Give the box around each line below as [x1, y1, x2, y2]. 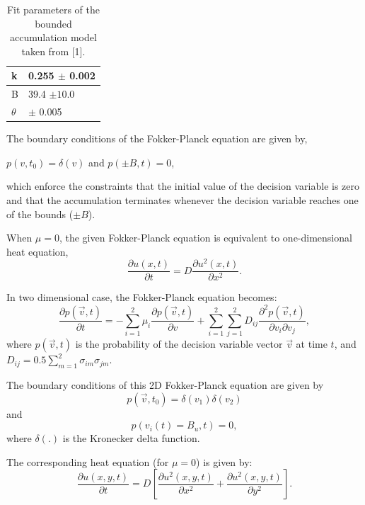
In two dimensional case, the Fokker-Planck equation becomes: [6, 290, 277, 305]
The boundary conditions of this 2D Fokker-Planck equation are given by [6, 378, 324, 392]
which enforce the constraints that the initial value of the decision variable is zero [6, 178, 359, 193]
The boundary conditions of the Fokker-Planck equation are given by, [6, 131, 308, 146]
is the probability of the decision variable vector [75, 336, 283, 351]
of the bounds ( [6, 206, 74, 221]
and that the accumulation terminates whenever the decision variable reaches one [6, 192, 359, 207]
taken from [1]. [21, 43, 86, 58]
